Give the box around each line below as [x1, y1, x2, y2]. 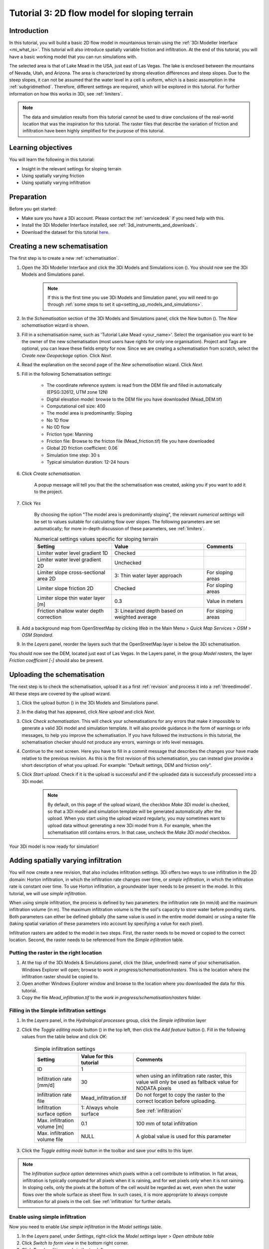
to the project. [34, 489, 63, 495]
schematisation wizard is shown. [21, 322, 89, 328]
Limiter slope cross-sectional [37, 569, 106, 576]
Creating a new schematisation [9, 242, 108, 251]
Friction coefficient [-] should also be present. [9, 657, 104, 663]
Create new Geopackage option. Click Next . [21, 352, 112, 358]
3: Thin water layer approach [114, 572, 182, 579]
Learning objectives [9, 143, 73, 152]
